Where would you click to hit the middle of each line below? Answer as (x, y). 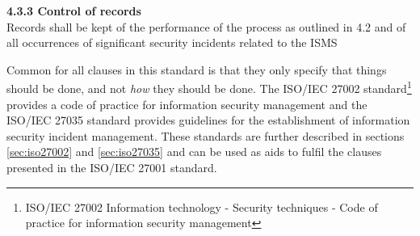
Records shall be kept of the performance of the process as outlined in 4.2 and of (206, 26)
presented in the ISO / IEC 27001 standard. (112, 167)
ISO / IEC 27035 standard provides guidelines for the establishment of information (208, 120)
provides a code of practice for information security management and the (187, 104)
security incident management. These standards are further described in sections (206, 135)
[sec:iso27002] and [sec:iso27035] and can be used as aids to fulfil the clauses (194, 152)
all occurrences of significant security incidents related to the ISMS (172, 42)
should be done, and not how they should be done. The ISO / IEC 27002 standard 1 (209, 87)
